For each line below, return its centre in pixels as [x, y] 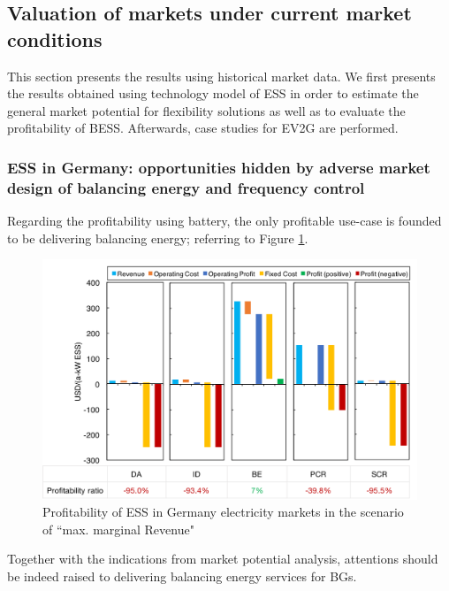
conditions [55, 38]
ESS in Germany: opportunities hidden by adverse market [219, 167]
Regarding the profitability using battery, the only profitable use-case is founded [224, 221]
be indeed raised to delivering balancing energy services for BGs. [182, 576]
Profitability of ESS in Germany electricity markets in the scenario [223, 512]
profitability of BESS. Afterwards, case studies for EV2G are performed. [203, 128]
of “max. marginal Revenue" [118, 529]
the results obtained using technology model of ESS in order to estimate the [213, 93]
